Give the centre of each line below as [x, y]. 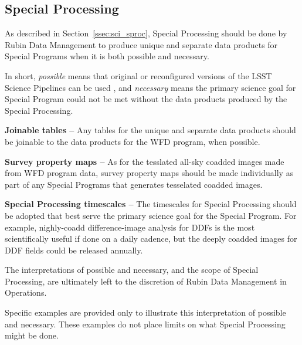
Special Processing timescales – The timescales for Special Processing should [151, 204]
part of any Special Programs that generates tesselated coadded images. [134, 184]
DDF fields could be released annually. [74, 250]
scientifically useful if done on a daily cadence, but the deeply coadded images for [151, 239]
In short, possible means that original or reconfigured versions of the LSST [138, 75]
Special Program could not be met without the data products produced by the [146, 99]
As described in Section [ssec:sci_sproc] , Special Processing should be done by [146, 33]
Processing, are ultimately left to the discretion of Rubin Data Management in [146, 281]
